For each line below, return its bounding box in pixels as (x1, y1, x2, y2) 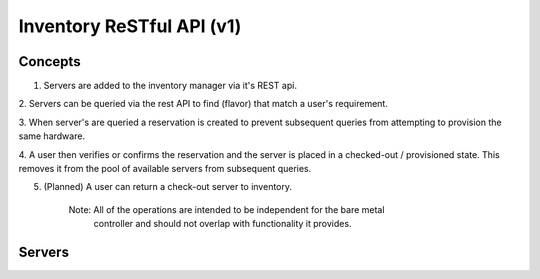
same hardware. (18, 130, 85, 142)
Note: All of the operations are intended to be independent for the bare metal (68, 203, 385, 215)
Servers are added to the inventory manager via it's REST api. (43, 80, 297, 92)
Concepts (18, 53, 81, 70)
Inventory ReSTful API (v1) (18, 15, 242, 37)
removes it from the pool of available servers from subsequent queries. (18, 163, 312, 175)
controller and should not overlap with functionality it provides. (93, 218, 352, 230)
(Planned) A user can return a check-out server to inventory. (43, 181, 293, 193)
